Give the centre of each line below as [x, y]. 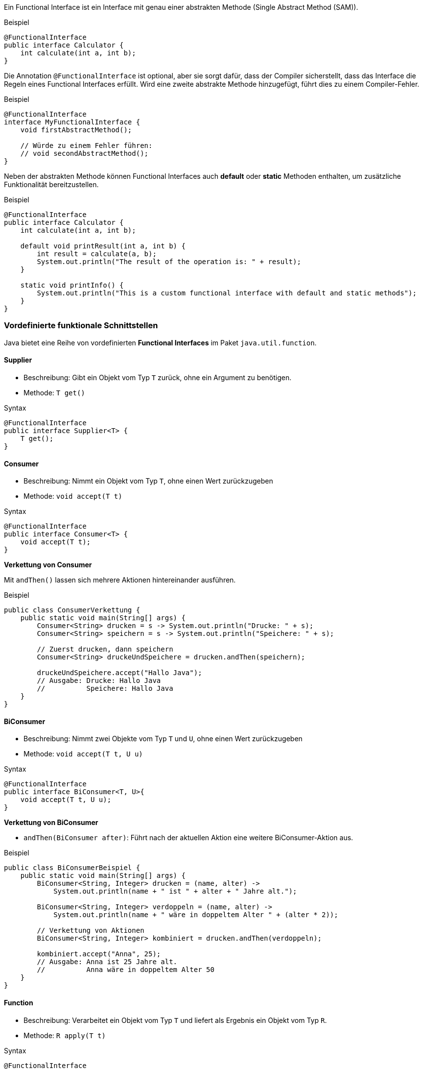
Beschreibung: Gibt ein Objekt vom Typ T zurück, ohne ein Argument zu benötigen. [158, 377]
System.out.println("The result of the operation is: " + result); [169, 262]
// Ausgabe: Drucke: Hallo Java [99, 681]
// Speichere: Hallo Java [105, 689]
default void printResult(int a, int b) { [103, 246]
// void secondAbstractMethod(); [84, 153]
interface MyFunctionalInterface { [72, 122]
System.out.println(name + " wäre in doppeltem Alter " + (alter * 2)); [196, 915]
